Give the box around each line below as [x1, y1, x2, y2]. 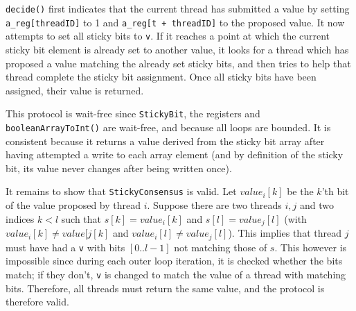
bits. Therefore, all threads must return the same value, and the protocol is [6, 280, 325, 295]
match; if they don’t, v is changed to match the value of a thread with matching [6, 267, 346, 281]
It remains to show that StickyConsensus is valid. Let [6, 184, 237, 199]
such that [61, 211, 102, 226]
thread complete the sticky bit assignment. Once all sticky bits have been [6, 69, 317, 84]
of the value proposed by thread [6, 198, 141, 212]
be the [287, 184, 314, 199]
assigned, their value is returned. [6, 83, 144, 97]
